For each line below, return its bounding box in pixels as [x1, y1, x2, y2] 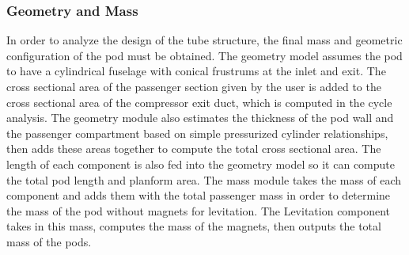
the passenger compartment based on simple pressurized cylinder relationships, [6, 124, 388, 141]
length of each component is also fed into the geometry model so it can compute [6, 155, 395, 172]
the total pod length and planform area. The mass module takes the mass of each [6, 171, 401, 188]
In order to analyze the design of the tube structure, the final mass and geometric [6, 32, 403, 48]
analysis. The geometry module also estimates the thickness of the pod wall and [6, 109, 394, 126]
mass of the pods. [6, 233, 92, 249]
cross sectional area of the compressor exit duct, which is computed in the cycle [6, 93, 392, 110]
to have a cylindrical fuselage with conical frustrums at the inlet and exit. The [6, 63, 386, 79]
